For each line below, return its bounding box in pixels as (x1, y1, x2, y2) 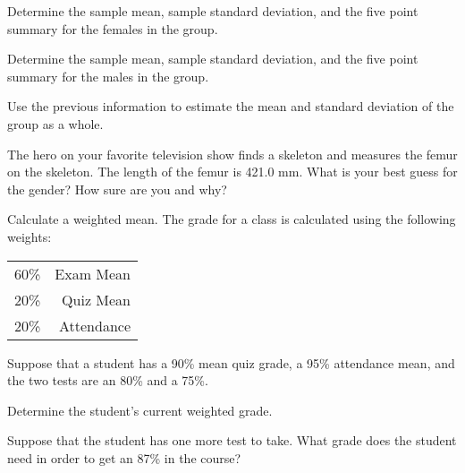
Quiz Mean (62, 288, 131, 310)
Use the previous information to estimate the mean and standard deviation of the (7, 97, 454, 116)
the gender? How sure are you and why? (7, 179, 227, 198)
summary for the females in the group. (7, 19, 218, 38)
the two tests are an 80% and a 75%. (7, 371, 208, 390)
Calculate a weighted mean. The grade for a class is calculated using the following (7, 210, 456, 228)
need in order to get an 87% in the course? (7, 448, 241, 467)
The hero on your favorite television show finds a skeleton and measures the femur (7, 144, 458, 163)
